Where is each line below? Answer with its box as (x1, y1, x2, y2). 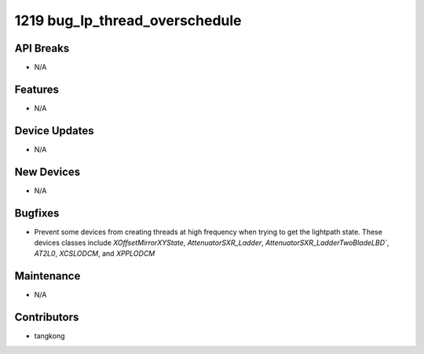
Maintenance (14, 269, 81, 283)
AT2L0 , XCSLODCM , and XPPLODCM (34, 249, 155, 258)
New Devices (14, 165, 81, 178)
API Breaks (14, 42, 70, 55)
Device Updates (14, 124, 94, 137)
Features (14, 82, 59, 96)
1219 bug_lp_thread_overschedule (14, 12, 243, 29)
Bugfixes (14, 206, 60, 220)
